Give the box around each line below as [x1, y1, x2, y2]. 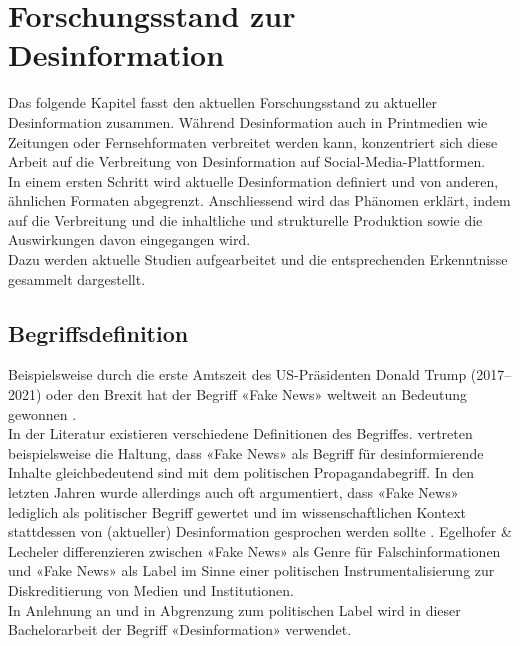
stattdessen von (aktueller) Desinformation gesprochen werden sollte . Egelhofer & [8, 521, 512, 542]
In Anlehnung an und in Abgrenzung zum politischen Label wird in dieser [8, 599, 461, 620]
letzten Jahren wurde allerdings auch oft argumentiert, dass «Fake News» [8, 482, 459, 503]
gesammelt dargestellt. [8, 268, 146, 289]
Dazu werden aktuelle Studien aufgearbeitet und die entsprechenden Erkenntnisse [8, 249, 508, 270]
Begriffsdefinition [8, 317, 189, 348]
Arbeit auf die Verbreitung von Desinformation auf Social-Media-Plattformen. [8, 151, 486, 172]
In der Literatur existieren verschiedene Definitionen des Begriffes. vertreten [8, 423, 473, 444]
